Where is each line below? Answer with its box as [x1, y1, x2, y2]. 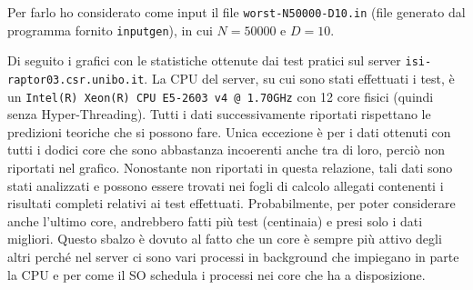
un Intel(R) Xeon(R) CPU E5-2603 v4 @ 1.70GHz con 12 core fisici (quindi [7, 86, 434, 105]
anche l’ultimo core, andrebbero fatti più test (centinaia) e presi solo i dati [7, 211, 423, 230]
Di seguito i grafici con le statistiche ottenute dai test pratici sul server [7, 51, 401, 70]
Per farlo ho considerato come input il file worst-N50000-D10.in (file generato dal [7, 3, 466, 21]
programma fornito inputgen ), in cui [7, 20, 213, 39]
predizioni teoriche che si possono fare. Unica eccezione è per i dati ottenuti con [7, 122, 451, 141]
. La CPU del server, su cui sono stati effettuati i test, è [144, 68, 455, 87]
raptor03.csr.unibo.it [7, 73, 145, 86]
